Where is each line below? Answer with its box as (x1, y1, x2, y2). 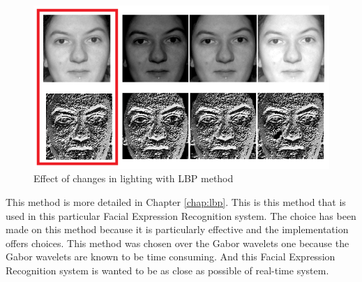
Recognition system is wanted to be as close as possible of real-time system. (6, 263, 329, 278)
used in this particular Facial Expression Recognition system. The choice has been (6, 208, 356, 223)
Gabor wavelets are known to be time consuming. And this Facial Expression (6, 249, 335, 264)
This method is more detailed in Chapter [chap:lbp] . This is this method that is (6, 195, 346, 209)
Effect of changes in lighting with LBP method (33, 171, 234, 186)
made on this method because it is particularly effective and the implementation (6, 222, 349, 237)
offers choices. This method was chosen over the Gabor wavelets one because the (6, 235, 349, 250)
